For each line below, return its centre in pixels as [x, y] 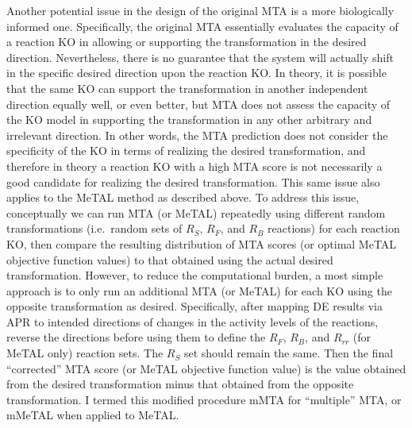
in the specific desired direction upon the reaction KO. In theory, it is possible [196, 73]
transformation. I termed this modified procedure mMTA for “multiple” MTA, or [204, 399]
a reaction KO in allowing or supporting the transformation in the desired [187, 42]
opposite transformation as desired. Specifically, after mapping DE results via [194, 306]
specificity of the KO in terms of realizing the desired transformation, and [186, 150]
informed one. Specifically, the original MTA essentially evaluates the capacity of [202, 26]
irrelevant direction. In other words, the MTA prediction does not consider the [197, 135]
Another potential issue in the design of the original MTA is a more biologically [200, 10]
